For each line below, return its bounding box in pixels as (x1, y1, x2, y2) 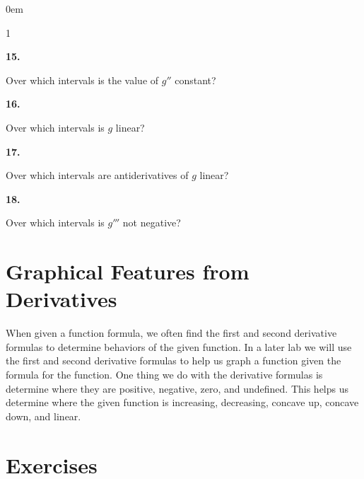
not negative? (122, 215, 181, 230)
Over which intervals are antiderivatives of (6, 168, 189, 183)
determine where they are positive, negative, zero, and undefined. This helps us (6, 381, 349, 396)
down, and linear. (6, 408, 81, 423)
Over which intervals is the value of (6, 72, 159, 87)
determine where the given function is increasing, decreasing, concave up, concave (6, 395, 359, 410)
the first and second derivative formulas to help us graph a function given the (6, 353, 341, 368)
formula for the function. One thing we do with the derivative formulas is (6, 367, 323, 382)
